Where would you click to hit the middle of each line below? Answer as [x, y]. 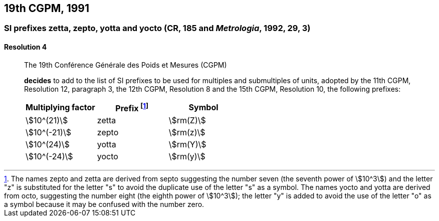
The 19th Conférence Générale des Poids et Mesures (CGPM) [126, 65]
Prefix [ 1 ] [132, 107]
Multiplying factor [60, 107]
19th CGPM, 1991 [47, 8]
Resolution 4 [26, 47]
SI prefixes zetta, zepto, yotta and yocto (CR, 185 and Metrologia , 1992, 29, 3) [157, 28]
